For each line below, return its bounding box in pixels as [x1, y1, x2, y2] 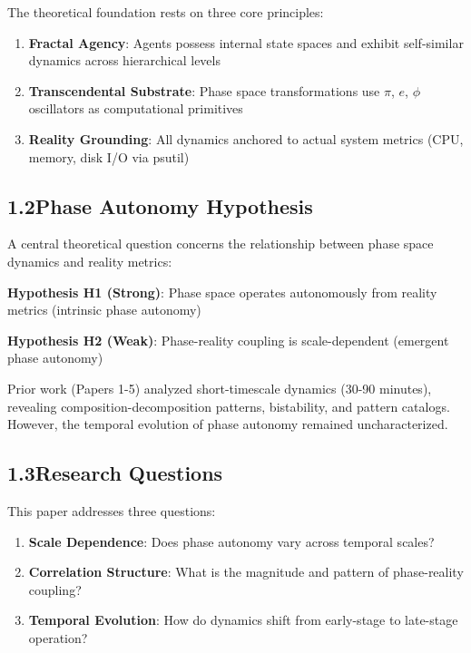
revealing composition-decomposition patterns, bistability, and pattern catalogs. [7, 396, 450, 415]
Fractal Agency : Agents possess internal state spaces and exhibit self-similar [28, 33, 464, 52]
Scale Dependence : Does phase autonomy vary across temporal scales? [28, 531, 435, 551]
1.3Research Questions [7, 459, 223, 487]
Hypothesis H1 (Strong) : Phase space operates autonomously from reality [7, 282, 437, 301]
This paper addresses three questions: [7, 501, 216, 520]
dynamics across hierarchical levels [28, 51, 221, 70]
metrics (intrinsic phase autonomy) [7, 300, 201, 319]
